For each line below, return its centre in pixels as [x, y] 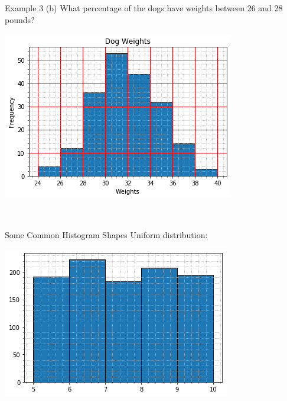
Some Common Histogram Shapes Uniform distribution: [106, 235]
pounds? [20, 19]
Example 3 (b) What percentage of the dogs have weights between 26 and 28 [144, 8]
